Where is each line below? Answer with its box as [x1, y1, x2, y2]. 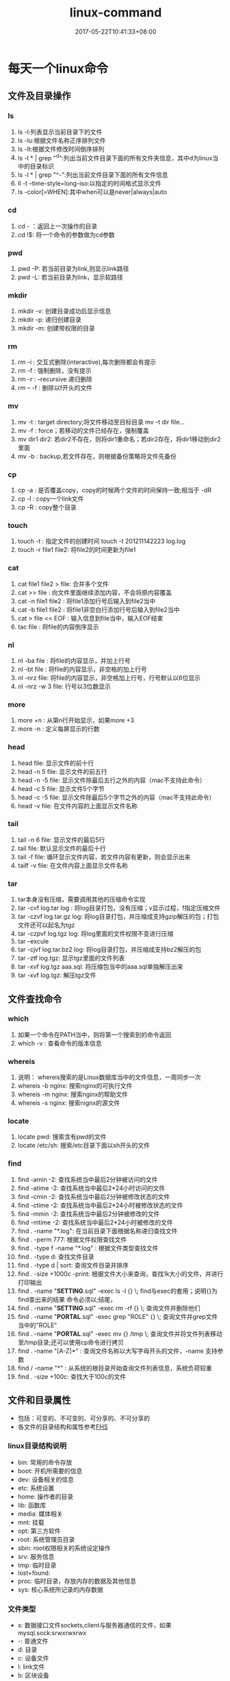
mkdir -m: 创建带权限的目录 [17, 324, 95, 332]
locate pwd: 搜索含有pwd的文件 [17, 1133, 107, 1141]
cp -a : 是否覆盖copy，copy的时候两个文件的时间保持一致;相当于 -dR [17, 486, 212, 494]
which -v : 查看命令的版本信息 [17, 1039, 102, 1047]
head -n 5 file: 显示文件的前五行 [17, 767, 107, 775]
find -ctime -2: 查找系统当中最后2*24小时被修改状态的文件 [17, 1201, 183, 1209]
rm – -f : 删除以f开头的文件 [17, 384, 93, 392]
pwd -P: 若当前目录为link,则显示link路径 [17, 264, 129, 272]
